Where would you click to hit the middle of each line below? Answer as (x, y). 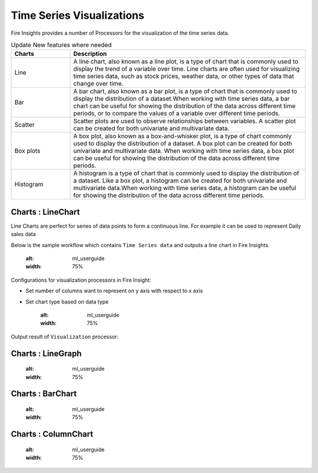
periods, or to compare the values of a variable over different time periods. (177, 114)
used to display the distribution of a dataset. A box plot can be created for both (183, 144)
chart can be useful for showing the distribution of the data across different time (184, 106)
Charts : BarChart (44, 394)
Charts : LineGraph (46, 353)
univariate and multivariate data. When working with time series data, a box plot (184, 151)
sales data (24, 234)
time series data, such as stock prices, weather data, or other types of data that (184, 76)
